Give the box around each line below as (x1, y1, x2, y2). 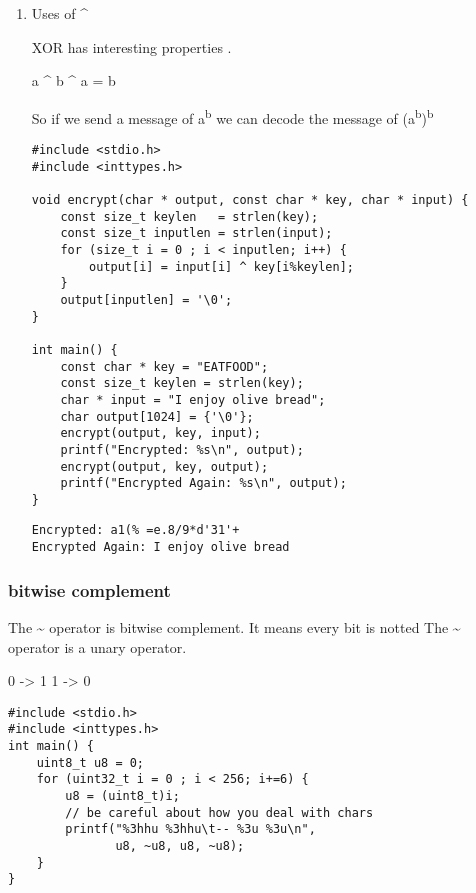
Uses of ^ (31, 3, 88, 23)
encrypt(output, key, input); (60, 426, 261, 441)
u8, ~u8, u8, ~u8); (115, 839, 245, 854)
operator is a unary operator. (8, 636, 187, 657)
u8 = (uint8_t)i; (65, 789, 180, 804)
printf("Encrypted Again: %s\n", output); (60, 476, 347, 491)
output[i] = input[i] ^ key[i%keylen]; (89, 259, 354, 274)
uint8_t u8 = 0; (36, 755, 145, 770)
